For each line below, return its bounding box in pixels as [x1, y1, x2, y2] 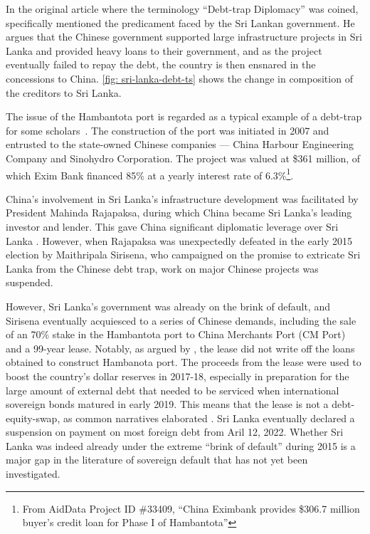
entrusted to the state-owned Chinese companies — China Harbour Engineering [6, 137, 354, 152]
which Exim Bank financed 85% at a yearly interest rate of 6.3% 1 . [6, 165, 294, 182]
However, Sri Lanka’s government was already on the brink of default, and [6, 298, 330, 313]
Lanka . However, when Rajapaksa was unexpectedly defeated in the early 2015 [6, 233, 353, 248]
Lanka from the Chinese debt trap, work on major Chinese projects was [6, 261, 319, 276]
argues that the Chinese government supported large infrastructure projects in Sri [6, 29, 362, 44]
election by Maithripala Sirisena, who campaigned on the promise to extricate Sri [6, 247, 361, 262]
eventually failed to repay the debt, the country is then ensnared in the [6, 57, 316, 72]
